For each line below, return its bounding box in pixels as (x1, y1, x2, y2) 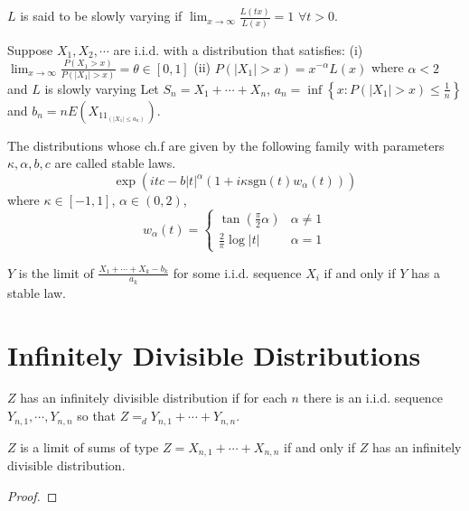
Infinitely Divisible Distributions (7, 336, 421, 373)
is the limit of (18, 263, 94, 282)
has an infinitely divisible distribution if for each (20, 388, 287, 407)
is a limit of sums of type (20, 437, 159, 456)
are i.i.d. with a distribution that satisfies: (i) (113, 40, 363, 59)
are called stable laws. (54, 153, 176, 172)
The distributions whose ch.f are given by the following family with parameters (7, 135, 445, 154)
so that (77, 406, 117, 425)
